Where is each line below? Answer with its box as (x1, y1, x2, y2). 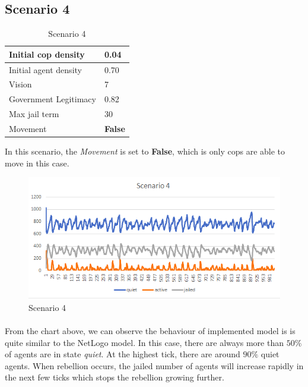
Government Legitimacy (9, 93, 96, 105)
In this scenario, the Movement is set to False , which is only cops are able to (5, 145, 285, 158)
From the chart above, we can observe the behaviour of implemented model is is (5, 324, 296, 336)
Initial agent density (9, 63, 82, 75)
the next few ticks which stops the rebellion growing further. (5, 371, 224, 383)
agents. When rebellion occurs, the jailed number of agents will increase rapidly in (5, 359, 304, 372)
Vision (9, 78, 32, 90)
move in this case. (5, 156, 69, 169)
